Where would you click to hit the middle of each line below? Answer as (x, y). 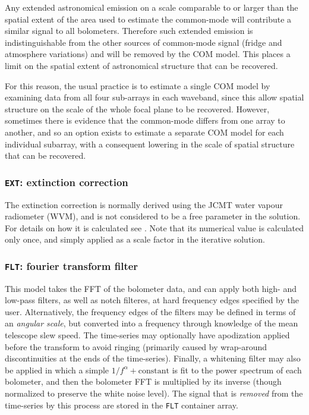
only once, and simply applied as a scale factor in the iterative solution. (135, 239)
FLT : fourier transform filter (72, 265)
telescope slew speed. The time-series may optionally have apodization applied (147, 335)
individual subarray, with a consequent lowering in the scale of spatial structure (150, 144)
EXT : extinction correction (67, 182)
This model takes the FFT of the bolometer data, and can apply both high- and (151, 288)
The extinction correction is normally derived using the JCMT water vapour (144, 204)
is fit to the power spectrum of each (237, 370)
